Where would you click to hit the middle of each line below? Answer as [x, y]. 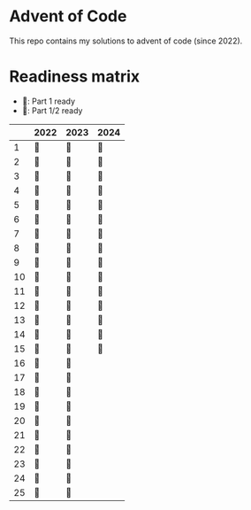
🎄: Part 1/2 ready [52, 110]
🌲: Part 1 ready [49, 101]
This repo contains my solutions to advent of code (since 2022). [126, 41]
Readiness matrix [75, 77]
